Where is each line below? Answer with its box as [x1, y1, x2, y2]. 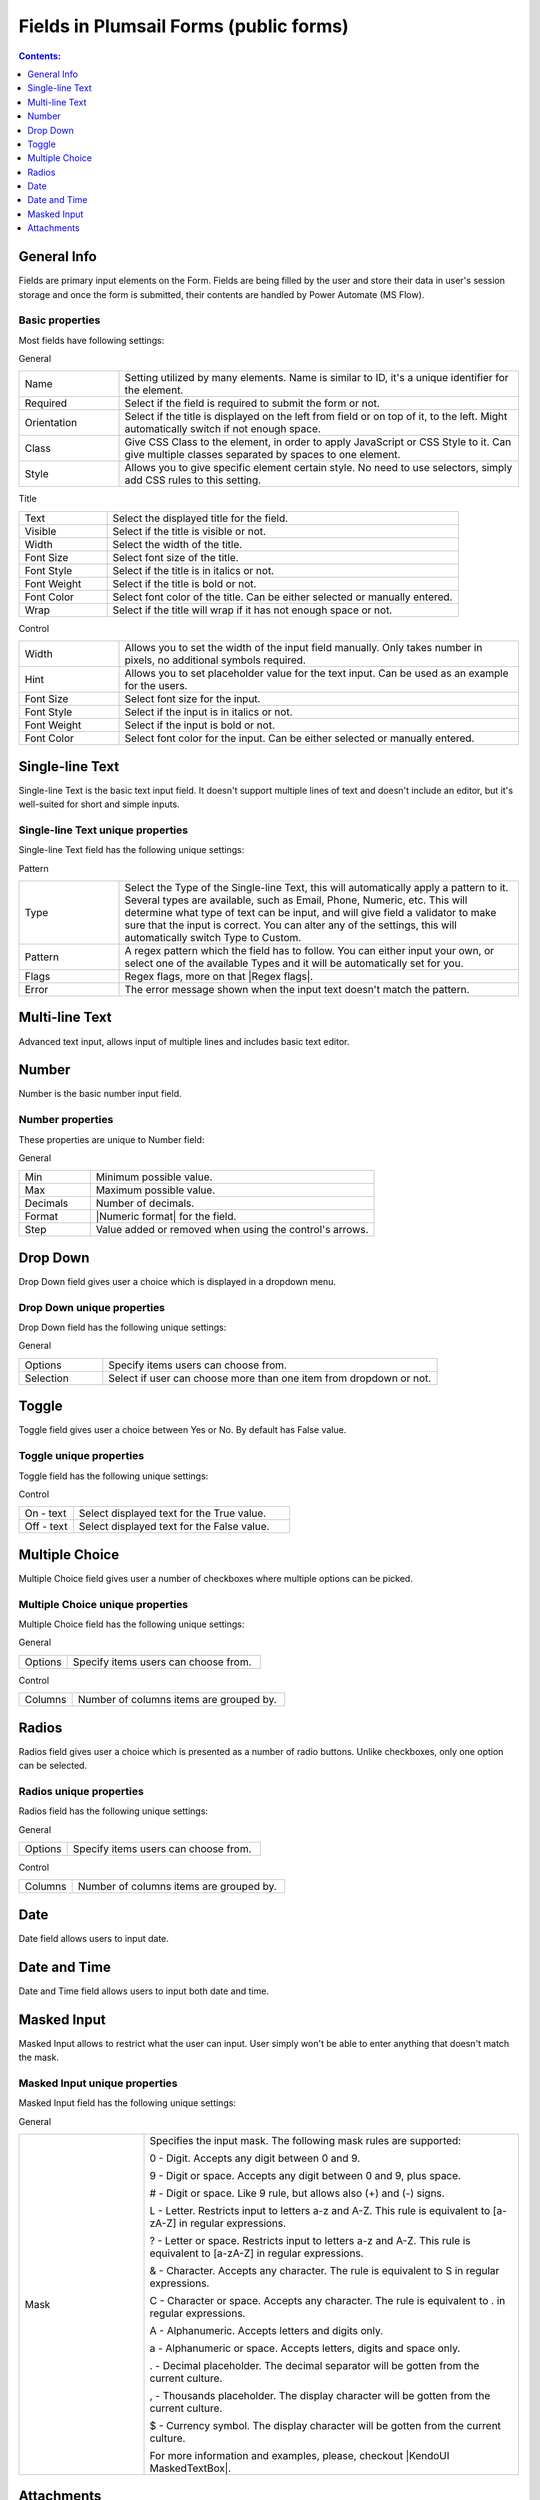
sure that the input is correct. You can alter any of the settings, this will [124, 918, 457, 932]
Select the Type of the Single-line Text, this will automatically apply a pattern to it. [124, 881, 509, 895]
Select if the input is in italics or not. [124, 705, 294, 719]
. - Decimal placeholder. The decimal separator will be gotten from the [149, 2358, 480, 2372]
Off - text [24, 1520, 68, 1534]
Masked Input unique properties [18, 2076, 178, 2090]
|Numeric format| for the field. [95, 1210, 237, 1224]
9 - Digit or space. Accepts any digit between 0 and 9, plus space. [149, 2168, 462, 2182]
